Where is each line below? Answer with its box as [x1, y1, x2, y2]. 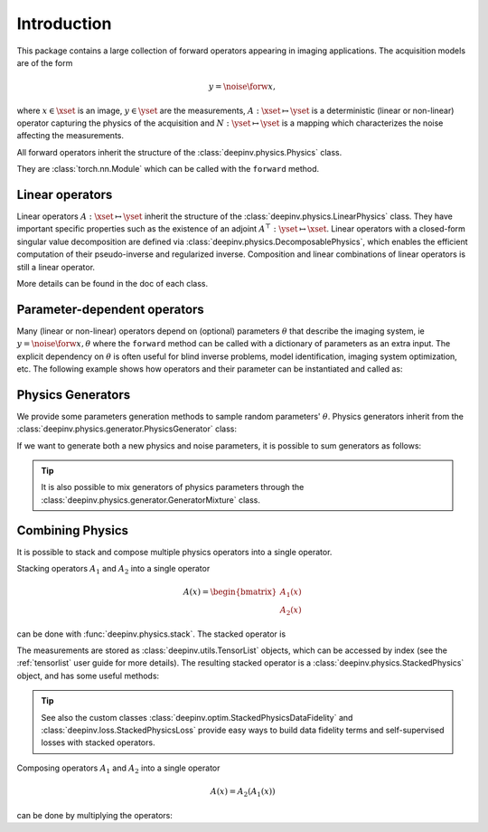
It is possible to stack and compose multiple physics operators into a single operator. [16, 546, 333, 557]
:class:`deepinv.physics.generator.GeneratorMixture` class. [41, 494, 261, 506]
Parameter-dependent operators [16, 301, 205, 317]
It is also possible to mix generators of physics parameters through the [41, 482, 305, 493]
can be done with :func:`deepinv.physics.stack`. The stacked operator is [16, 629, 286, 639]
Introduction [16, 14, 112, 33]
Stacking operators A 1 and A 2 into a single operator [16, 563, 211, 576]
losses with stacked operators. [41, 737, 155, 748]
